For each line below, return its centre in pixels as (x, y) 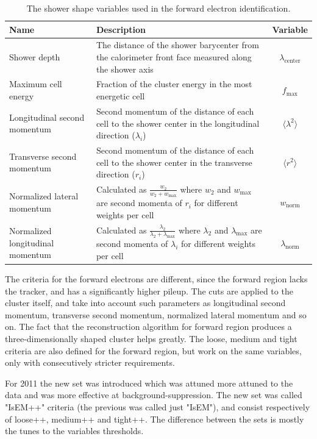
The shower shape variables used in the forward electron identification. (158, 8)
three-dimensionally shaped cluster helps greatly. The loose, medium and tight (151, 339)
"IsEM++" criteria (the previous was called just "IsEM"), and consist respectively (158, 407)
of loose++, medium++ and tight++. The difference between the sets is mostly (155, 419)
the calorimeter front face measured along (174, 57)
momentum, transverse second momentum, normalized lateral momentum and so (156, 314)
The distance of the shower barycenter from (177, 45)
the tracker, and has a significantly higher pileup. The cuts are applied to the (149, 291)
